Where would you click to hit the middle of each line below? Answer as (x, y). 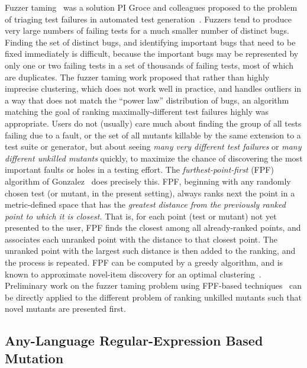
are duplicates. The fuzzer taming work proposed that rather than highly (137, 77)
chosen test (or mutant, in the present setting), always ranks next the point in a (150, 193)
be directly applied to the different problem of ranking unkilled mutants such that (153, 297)
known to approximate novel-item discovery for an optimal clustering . (133, 274)
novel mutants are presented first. (65, 309)
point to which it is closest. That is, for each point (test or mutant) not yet (141, 216)
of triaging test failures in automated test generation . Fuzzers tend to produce (148, 19)
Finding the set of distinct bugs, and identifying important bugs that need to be (150, 42)
